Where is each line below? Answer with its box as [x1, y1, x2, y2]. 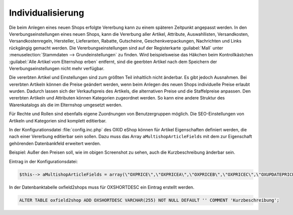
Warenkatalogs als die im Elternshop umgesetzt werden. [9, 102, 123, 108]
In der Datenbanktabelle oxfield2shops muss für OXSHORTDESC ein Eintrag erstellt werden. [9, 184, 195, 190]
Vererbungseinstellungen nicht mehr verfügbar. [9, 65, 105, 71]
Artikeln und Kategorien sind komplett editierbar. [9, 118, 107, 123]
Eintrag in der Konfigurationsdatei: [9, 158, 78, 164]
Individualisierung [9, 7, 84, 18]
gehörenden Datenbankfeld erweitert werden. [9, 140, 101, 146]
